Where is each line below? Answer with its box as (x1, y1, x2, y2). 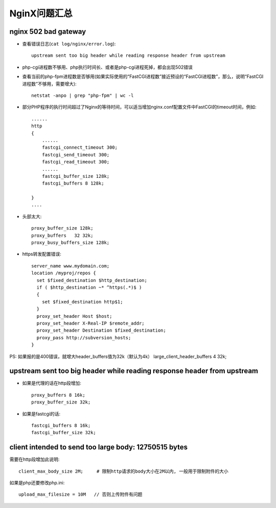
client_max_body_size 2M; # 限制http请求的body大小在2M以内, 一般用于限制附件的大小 (18, 468, 228, 474)
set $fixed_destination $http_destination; (36, 277, 148, 283)
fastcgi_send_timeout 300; (41, 152, 110, 157)
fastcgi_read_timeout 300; (41, 159, 110, 165)
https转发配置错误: (22, 251, 61, 257)
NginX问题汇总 (9, 8, 73, 19)
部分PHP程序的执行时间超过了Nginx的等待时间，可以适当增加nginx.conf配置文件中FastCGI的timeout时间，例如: (22, 104, 257, 110)
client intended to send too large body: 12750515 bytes (9, 443, 188, 452)
